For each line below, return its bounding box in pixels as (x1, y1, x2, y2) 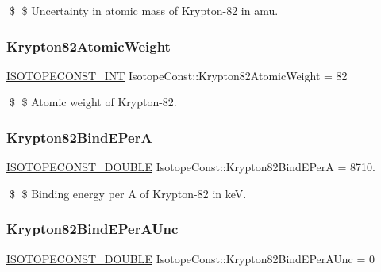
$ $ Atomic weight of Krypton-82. (9, 94, 177, 110)
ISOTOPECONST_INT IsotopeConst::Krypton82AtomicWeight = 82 (6, 67, 348, 83)
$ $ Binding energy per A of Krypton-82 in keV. (9, 185, 247, 201)
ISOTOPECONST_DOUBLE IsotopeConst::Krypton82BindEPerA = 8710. (6, 159, 375, 175)
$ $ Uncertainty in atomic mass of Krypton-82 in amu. (9, 2, 279, 18)
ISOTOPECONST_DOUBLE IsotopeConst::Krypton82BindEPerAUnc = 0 (6, 250, 375, 266)
